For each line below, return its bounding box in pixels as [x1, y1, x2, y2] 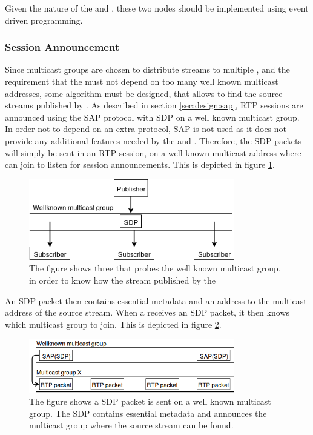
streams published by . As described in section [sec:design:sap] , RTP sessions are [5, 99, 303, 111]
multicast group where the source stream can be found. [29, 419, 234, 431]
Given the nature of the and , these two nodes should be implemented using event [5, 2, 309, 14]
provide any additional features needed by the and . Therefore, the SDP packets [5, 134, 301, 147]
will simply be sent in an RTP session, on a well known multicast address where [5, 146, 301, 159]
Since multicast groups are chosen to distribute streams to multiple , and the [5, 63, 290, 76]
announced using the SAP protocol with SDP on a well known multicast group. [5, 110, 300, 123]
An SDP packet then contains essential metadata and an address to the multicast [5, 294, 307, 307]
